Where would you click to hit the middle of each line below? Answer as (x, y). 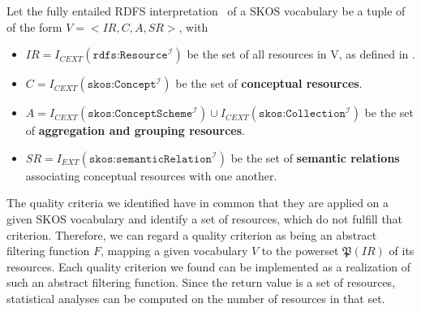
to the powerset (300, 251)
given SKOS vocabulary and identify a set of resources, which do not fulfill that (205, 218)
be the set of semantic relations (315, 157)
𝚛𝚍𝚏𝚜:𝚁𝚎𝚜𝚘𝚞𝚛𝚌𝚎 (130, 56)
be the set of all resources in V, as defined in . (301, 54)
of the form (34, 26)
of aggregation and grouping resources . (135, 130)
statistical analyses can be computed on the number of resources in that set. (196, 298)
